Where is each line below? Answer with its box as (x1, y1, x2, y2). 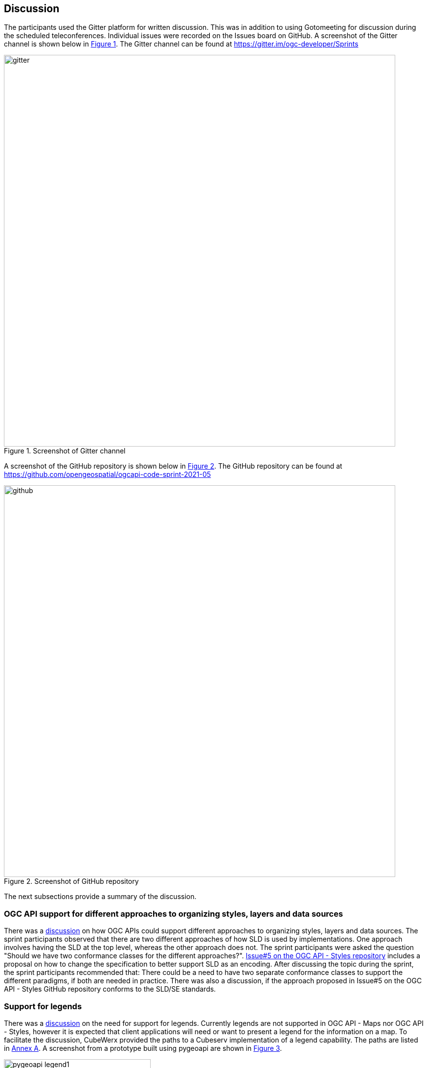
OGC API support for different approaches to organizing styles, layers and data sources (4, 908, 343, 919)
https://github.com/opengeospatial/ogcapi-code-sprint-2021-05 (4, 470, 211, 479)
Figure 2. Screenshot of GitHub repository (4, 877, 139, 886)
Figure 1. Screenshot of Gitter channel (4, 447, 126, 455)
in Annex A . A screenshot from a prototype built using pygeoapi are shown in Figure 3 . (4, 1044, 282, 1052)
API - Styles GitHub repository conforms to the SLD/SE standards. (4, 985, 216, 994)
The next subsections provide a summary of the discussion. (4, 892, 197, 901)
